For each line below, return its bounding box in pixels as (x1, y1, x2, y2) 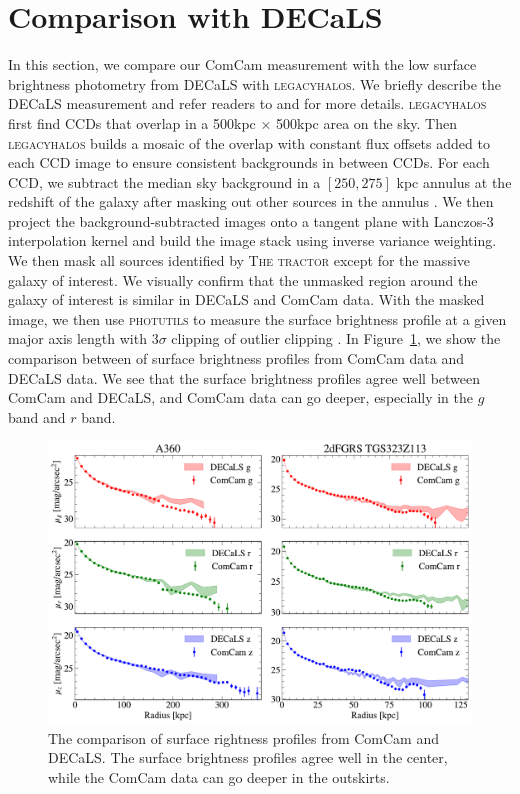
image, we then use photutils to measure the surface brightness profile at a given (8, 308, 507, 329)
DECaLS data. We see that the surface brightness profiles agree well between (8, 367, 481, 388)
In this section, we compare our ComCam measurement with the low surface (8, 54, 477, 75)
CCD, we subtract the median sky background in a (8, 171, 321, 192)
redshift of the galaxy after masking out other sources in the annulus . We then (8, 191, 494, 212)
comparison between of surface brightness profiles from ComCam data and (8, 348, 464, 369)
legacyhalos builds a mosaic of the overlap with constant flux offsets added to (8, 132, 490, 153)
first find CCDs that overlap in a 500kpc (8, 112, 256, 133)
